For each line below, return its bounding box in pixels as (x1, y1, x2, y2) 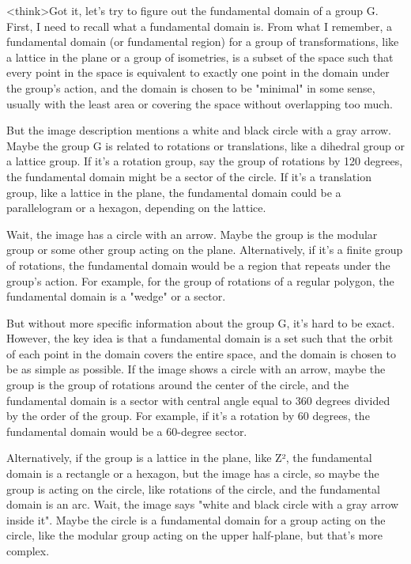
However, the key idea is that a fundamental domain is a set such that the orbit (6, 330, 394, 346)
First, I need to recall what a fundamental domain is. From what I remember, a (6, 17, 392, 34)
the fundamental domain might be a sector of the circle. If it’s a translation (6, 168, 371, 184)
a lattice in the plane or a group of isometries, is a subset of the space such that (6, 48, 394, 65)
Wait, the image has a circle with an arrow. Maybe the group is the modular (6, 225, 378, 242)
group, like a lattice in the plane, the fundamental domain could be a (6, 184, 341, 200)
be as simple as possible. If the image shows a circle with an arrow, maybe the (6, 361, 386, 377)
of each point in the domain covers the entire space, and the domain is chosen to (6, 345, 397, 361)
